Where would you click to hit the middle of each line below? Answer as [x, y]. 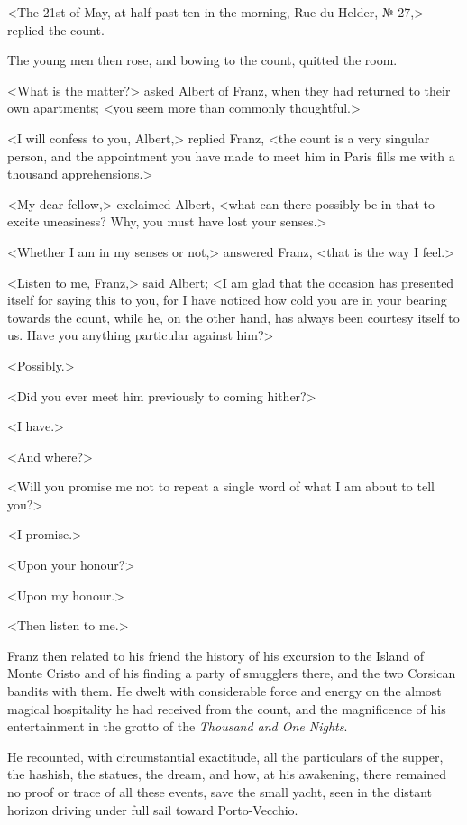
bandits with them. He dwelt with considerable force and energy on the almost [224, 691]
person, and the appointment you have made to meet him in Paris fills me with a [231, 156]
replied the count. [56, 29]
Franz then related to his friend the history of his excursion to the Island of [216, 655]
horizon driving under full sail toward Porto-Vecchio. [153, 809]
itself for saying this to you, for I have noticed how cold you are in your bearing [227, 300]
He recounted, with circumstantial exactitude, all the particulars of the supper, [225, 756]
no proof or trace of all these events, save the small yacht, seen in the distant [220, 792]
